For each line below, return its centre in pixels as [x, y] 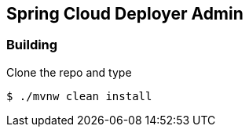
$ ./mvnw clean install [79, 96]
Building [32, 45]
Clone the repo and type [69, 72]
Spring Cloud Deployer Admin [125, 14]
